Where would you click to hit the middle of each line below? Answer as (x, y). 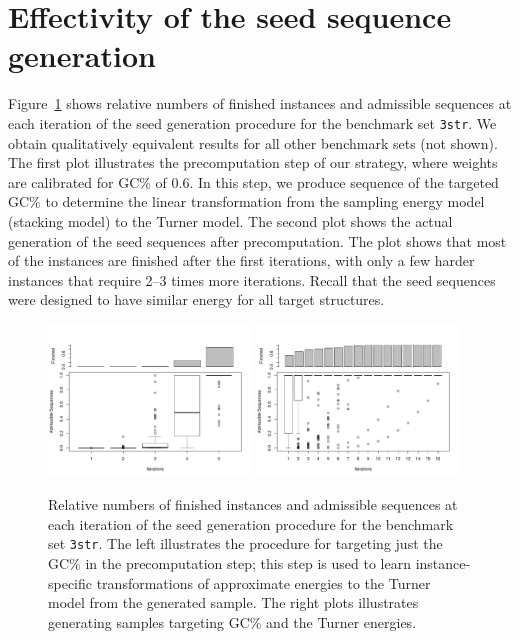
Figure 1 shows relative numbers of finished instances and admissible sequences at (260, 103)
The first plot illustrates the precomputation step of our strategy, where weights (253, 162)
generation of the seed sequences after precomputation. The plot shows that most (257, 240)
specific (70, 582)
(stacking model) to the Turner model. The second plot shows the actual (230, 220)
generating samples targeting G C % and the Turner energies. (232, 621)
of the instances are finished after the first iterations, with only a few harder (241, 260)
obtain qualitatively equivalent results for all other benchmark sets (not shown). (253, 142)
